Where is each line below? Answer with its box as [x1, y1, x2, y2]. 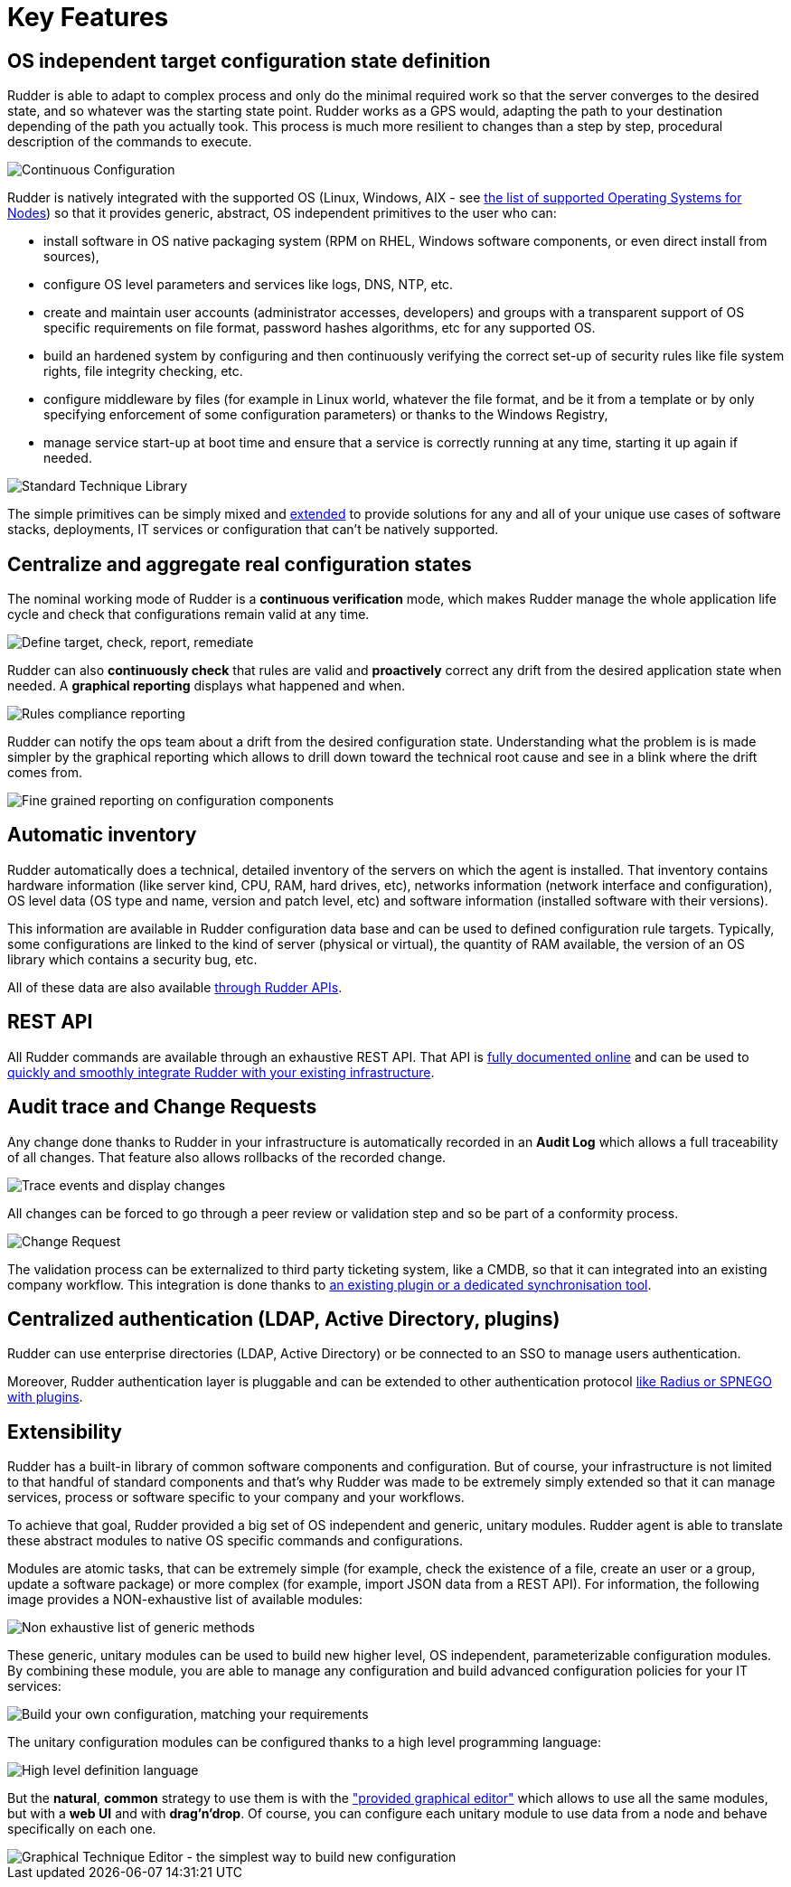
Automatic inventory [7, 823, 197, 847]
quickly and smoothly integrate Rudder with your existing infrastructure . [7, 1064, 435, 1080]
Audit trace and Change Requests [7, 1095, 317, 1119]
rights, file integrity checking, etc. [43, 363, 243, 380]
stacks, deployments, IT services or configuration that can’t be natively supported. [7, 521, 499, 538]
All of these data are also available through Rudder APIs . [7, 979, 343, 995]
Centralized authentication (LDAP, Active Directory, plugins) [7, 1307, 560, 1330]
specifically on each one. [7, 1821, 156, 1837]
